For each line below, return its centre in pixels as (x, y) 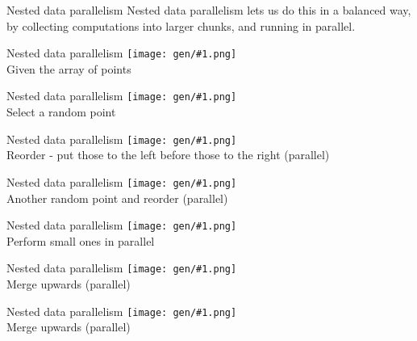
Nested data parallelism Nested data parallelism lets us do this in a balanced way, (209, 10)
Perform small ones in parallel (81, 240)
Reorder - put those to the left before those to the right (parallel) (168, 155)
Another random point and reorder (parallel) (117, 198)
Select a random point (61, 112)
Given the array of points (69, 68)
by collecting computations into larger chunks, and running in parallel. (181, 25)
